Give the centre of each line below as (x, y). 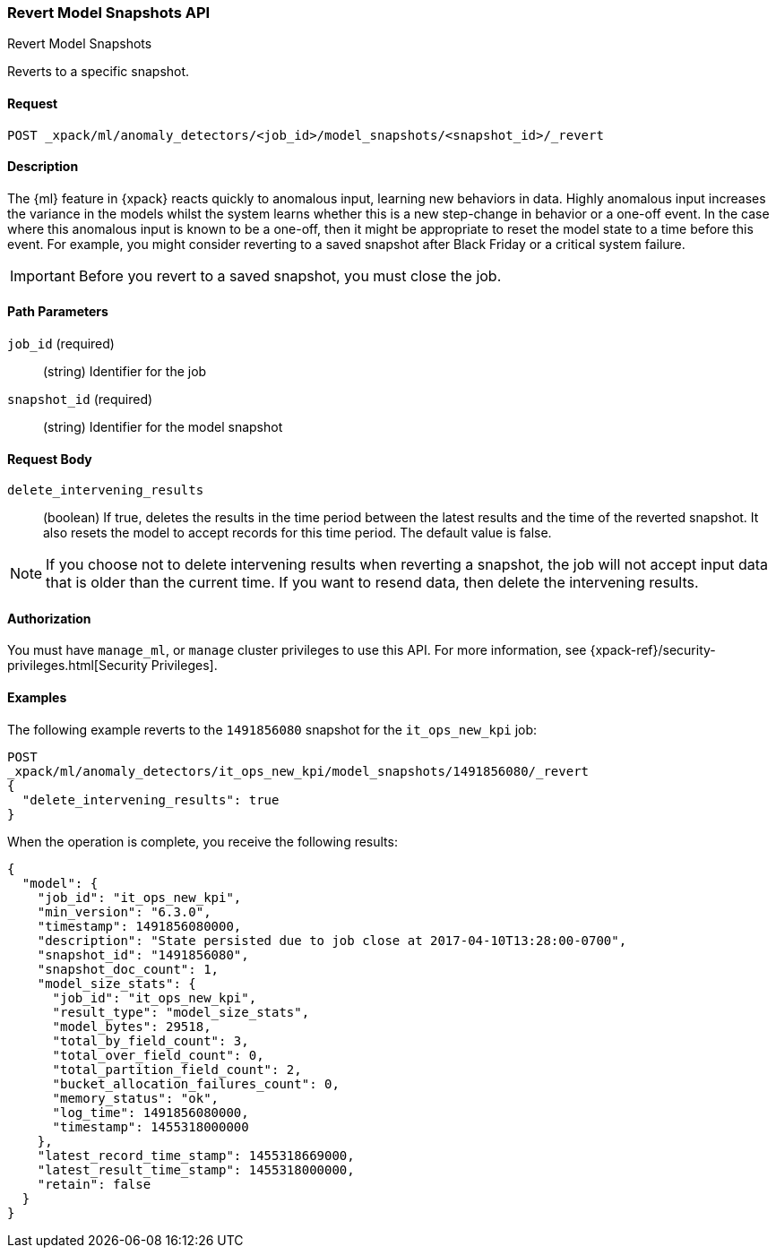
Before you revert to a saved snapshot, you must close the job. (290, 275)
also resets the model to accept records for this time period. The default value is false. (297, 533)
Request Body (50, 459)
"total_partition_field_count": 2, (177, 1069)
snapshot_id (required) (80, 400)
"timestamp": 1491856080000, (139, 926)
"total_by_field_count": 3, (151, 1040)
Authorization (49, 618)
